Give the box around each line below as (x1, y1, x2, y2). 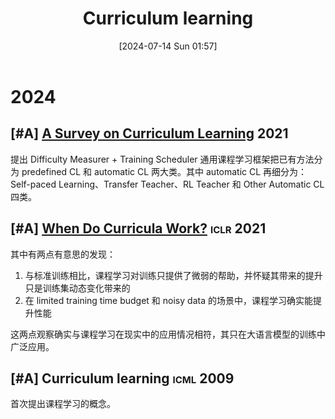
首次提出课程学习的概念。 (10, 398, 116, 410)
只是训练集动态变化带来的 (24, 282, 131, 294)
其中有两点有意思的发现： (10, 248, 116, 260)
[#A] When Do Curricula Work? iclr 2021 (10, 220, 267, 237)
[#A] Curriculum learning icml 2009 (10, 370, 235, 387)
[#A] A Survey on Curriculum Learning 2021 (10, 125, 289, 142)
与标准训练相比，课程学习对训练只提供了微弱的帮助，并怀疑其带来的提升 (24, 269, 323, 281)
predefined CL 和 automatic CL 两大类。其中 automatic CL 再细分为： (21, 165, 308, 177)
